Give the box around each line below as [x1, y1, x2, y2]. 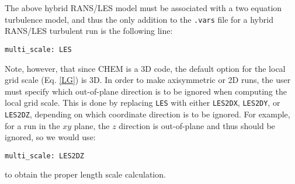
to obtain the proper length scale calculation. [5, 168, 166, 180]
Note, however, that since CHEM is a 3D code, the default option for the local [5, 62, 286, 74]
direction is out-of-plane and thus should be [119, 119, 275, 131]
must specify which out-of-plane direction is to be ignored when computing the [5, 85, 287, 97]
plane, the [74, 119, 110, 131]
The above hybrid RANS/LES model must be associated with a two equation [5, 2, 282, 13]
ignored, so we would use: [5, 131, 96, 143]
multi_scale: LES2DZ [5, 151, 85, 160]
